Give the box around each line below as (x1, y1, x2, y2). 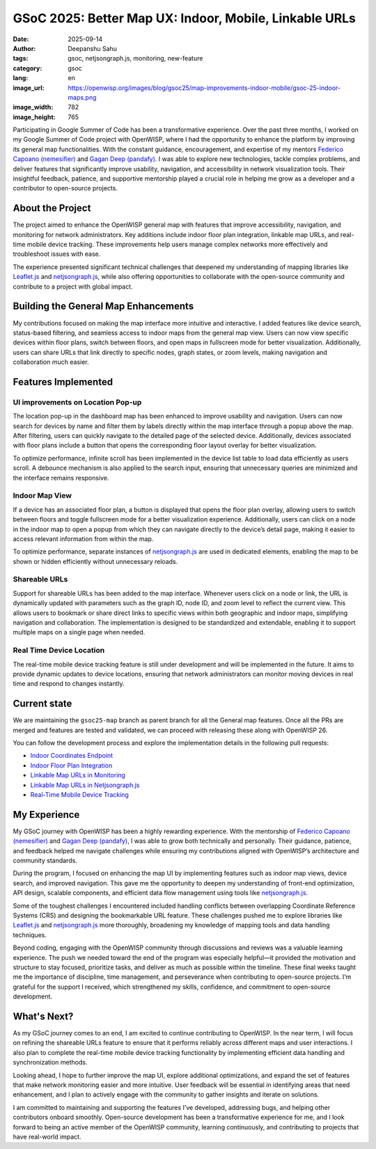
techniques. (13, 931, 47, 939)
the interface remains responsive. (13, 473, 109, 482)
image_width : (13, 103, 54, 112)
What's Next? (13, 1010, 74, 1022)
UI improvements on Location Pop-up (13, 397, 142, 407)
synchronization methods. (13, 1058, 88, 1067)
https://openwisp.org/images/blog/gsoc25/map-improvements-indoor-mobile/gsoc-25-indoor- (68, 84, 341, 92)
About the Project (13, 202, 91, 214)
